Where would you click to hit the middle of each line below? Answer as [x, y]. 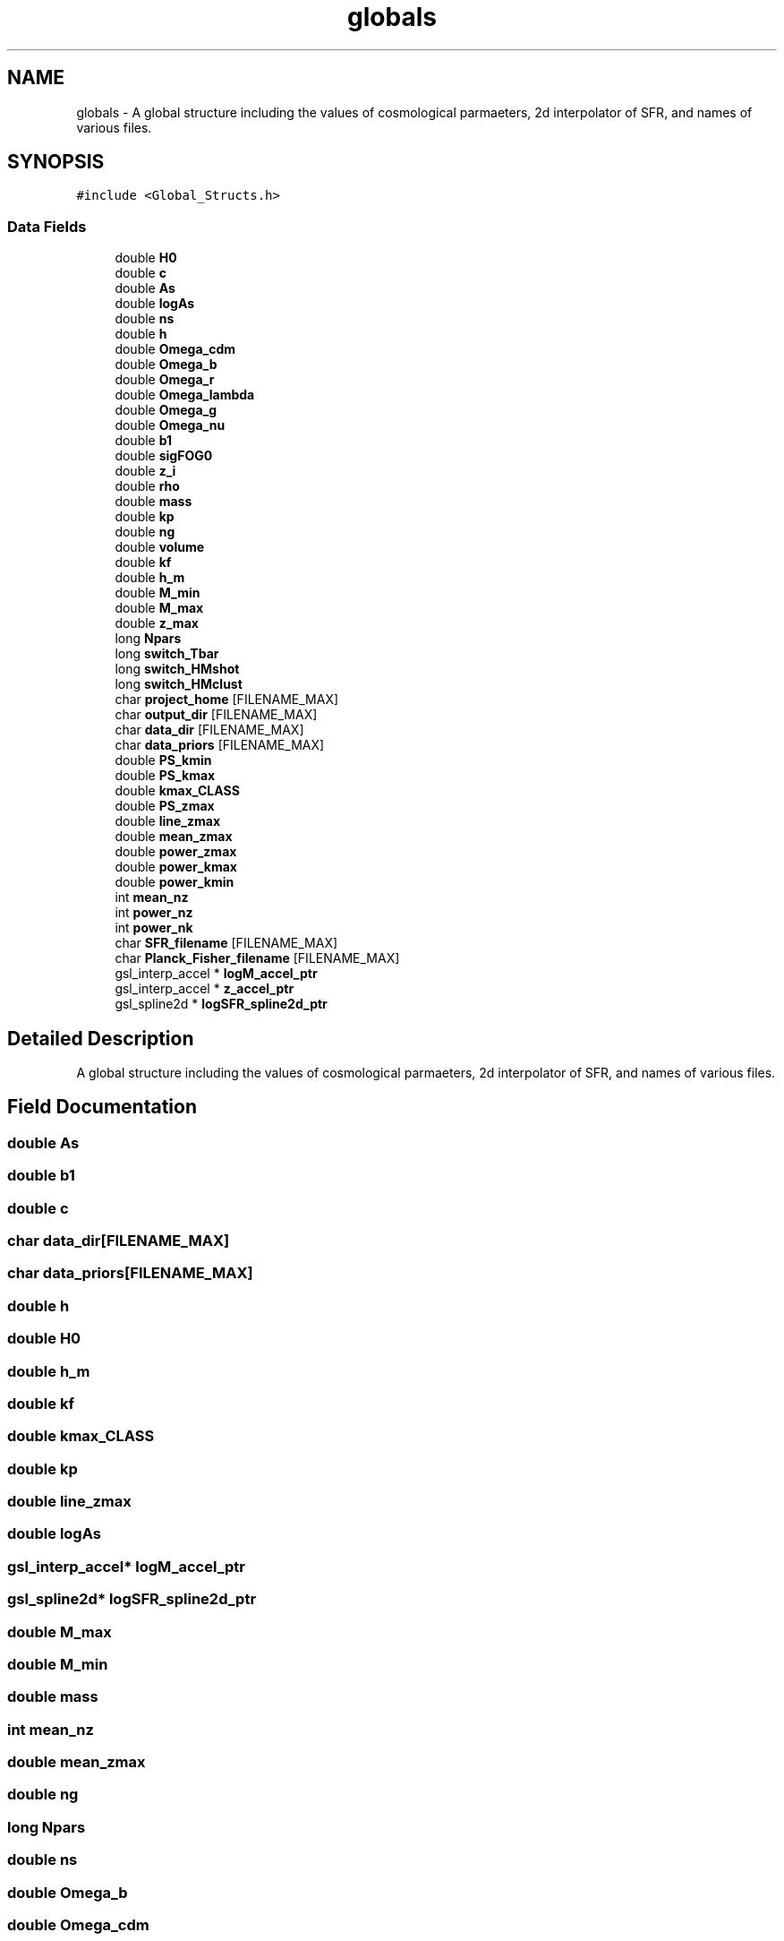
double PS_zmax [165, 806]
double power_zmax [176, 852]
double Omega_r [165, 380]
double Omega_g [166, 410]
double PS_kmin [163, 760]
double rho [147, 486]
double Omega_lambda [185, 395]
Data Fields [47, 226]
